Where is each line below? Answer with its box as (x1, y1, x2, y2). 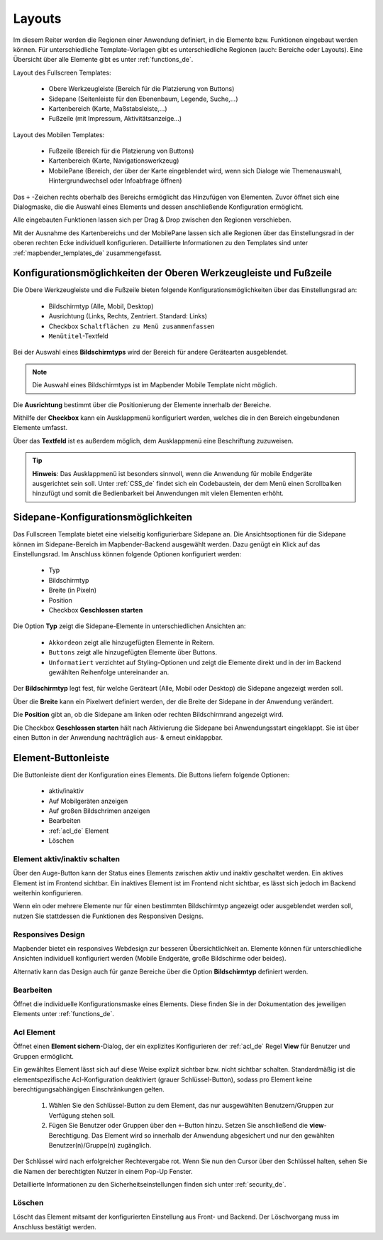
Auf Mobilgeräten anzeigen (48, 797, 128, 805)
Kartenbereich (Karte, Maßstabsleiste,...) (48, 104, 167, 113)
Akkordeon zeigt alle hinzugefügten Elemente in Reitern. (48, 638, 215, 647)
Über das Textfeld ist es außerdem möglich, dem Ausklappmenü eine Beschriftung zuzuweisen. (13, 436, 294, 445)
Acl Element (13, 1028, 56, 1037)
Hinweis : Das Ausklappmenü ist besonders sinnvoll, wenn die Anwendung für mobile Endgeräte (32, 469, 313, 478)
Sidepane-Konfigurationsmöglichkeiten (13, 512, 193, 524)
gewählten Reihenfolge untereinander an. (48, 668, 170, 676)
